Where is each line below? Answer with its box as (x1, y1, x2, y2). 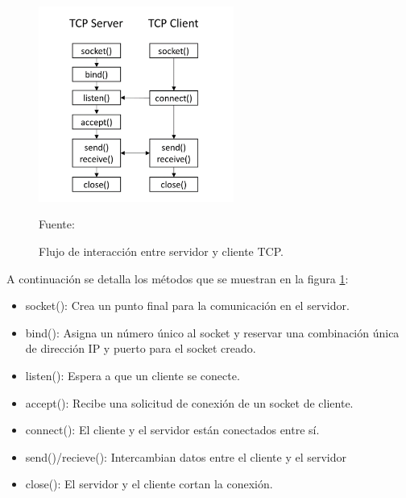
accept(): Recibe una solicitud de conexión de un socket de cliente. (25, 394, 354, 411)
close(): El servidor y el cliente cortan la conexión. (25, 475, 273, 492)
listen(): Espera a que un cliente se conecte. (25, 367, 240, 384)
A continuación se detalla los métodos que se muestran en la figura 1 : (6, 270, 349, 287)
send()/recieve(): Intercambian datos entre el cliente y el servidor (25, 448, 347, 465)
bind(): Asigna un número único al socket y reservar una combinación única (25, 324, 400, 341)
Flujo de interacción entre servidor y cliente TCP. (39, 243, 284, 260)
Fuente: (39, 216, 75, 232)
